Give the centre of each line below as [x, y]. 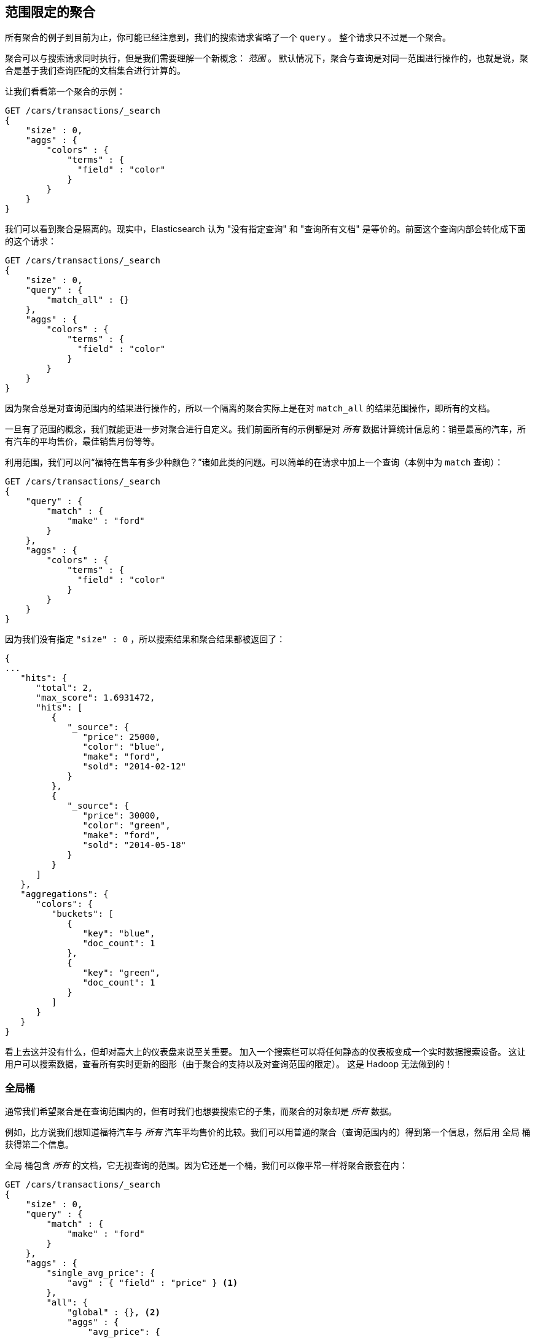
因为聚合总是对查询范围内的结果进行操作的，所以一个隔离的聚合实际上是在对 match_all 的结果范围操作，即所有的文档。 [250, 408]
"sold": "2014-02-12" [135, 767]
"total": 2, [64, 688]
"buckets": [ [83, 914]
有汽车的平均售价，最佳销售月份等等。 [82, 441]
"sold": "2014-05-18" [135, 845]
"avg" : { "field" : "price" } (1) [153, 1283]
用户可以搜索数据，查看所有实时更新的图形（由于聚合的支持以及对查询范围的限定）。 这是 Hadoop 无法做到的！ [229, 1064]
